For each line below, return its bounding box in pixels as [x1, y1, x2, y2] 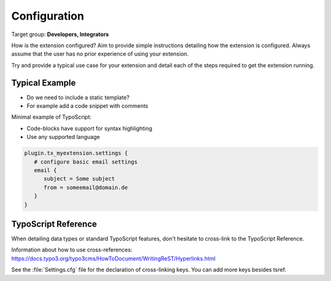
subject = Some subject [44, 175, 115, 182]
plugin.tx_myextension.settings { [24, 150, 128, 157]
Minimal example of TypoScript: [11, 113, 92, 121]
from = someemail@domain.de [44, 184, 128, 191]
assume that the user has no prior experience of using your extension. [11, 50, 189, 58]
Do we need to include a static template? [26, 94, 130, 101]
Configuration [11, 9, 85, 23]
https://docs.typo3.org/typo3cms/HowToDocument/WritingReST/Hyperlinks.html [11, 255, 216, 262]
